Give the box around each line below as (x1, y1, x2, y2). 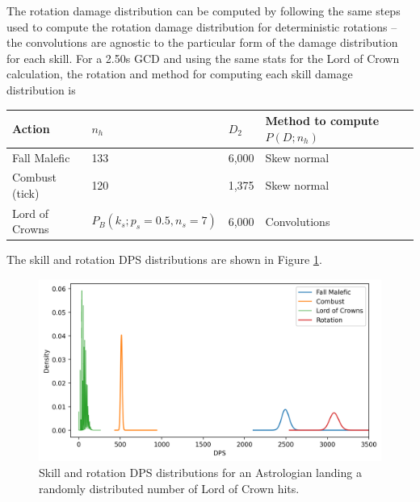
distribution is (6, 81, 76, 98)
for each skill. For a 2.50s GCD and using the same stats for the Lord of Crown (6, 49, 400, 66)
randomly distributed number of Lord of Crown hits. (39, 479, 300, 496)
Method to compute (265, 112, 380, 129)
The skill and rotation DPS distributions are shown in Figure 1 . (6, 251, 322, 268)
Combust (12, 169, 57, 186)
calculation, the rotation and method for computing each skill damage (6, 65, 353, 82)
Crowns (12, 220, 49, 237)
